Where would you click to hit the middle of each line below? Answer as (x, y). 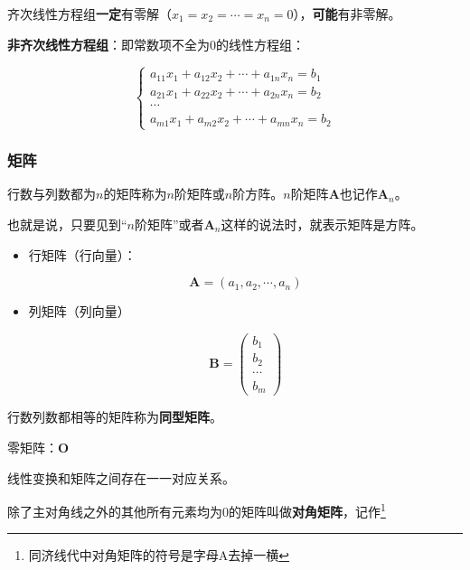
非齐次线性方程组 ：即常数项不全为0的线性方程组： (156, 44)
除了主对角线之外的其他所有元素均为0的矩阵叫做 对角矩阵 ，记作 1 (197, 510)
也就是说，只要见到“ (67, 224)
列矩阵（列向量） (79, 311)
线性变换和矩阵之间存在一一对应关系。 (121, 477)
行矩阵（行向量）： (82, 254)
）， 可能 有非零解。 (347, 14)
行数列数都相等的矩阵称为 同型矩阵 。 (115, 417)
